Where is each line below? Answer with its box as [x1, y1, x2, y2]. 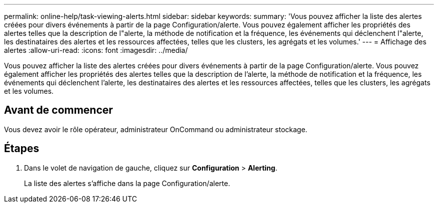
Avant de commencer [4, 104, 113, 117]
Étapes [4, 142, 39, 155]
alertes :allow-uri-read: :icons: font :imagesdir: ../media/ [4, 46, 188, 54]
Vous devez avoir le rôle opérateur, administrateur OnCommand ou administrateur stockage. [4, 125, 307, 134]
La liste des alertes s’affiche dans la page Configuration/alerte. [24, 179, 230, 188]
